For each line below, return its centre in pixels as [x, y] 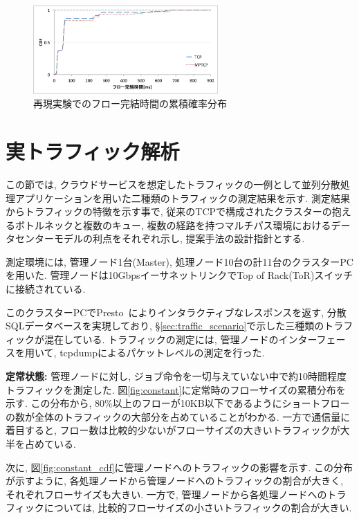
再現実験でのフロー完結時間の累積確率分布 [130, 103]
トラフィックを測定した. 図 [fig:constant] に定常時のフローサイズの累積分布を [176, 389]
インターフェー [312, 339]
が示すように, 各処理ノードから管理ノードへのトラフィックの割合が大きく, [175, 481]
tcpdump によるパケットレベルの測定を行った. [162, 353]
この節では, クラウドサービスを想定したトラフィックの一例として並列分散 [173, 184]
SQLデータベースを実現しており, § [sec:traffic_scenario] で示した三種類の [165, 326]
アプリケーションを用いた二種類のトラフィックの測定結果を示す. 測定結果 [182, 198]
